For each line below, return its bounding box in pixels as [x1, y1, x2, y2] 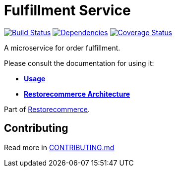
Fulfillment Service [4, 2, 131, 19]
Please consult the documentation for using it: [4, 58, 154, 67]
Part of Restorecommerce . [4, 105, 90, 114]
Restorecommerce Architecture [24, 89, 130, 98]
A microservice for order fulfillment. [4, 43, 120, 52]
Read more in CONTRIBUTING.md [4, 143, 115, 152]
